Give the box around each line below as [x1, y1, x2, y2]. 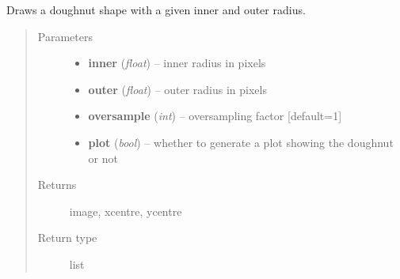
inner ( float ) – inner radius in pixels [88, 55, 266, 71]
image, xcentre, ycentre [69, 202, 182, 219]
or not [88, 149, 118, 166]
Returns [37, 176, 77, 193]
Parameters [37, 28, 93, 44]
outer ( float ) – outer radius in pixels [88, 81, 267, 97]
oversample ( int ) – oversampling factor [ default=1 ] [88, 107, 342, 124]
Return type [37, 229, 97, 246]
